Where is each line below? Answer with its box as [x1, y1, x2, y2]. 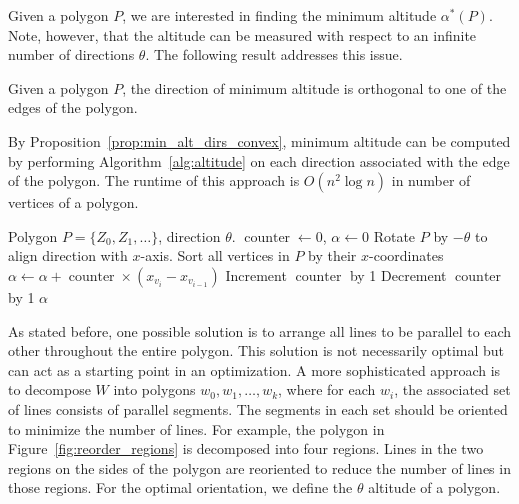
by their [308, 245, 357, 266]
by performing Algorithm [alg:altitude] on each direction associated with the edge [8, 150, 510, 171]
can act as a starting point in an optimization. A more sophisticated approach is [8, 359, 501, 380]
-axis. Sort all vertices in [140, 245, 290, 266]
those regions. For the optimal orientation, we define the [8, 477, 353, 498]
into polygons [113, 379, 196, 400]
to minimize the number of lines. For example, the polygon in [8, 418, 385, 439]
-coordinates [369, 245, 444, 266]
